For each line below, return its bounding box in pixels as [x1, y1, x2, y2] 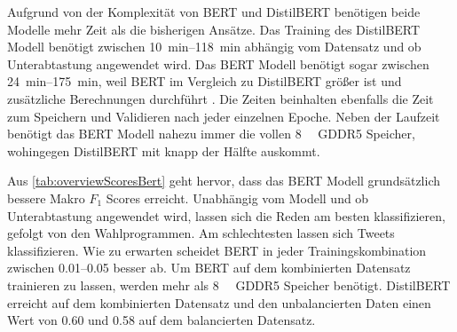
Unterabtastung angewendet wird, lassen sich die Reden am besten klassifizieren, [7, 206, 445, 225]
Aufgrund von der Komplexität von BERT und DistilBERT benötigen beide [7, 3, 421, 20]
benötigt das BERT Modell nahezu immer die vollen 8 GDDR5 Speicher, [7, 124, 415, 143]
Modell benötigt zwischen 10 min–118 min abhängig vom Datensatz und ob [7, 37, 422, 56]
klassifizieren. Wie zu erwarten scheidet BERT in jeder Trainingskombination [7, 241, 427, 259]
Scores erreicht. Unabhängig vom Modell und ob [106, 188, 369, 207]
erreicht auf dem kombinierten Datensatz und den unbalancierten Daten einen [7, 293, 431, 312]
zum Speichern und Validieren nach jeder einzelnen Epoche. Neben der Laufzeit [7, 107, 440, 125]
